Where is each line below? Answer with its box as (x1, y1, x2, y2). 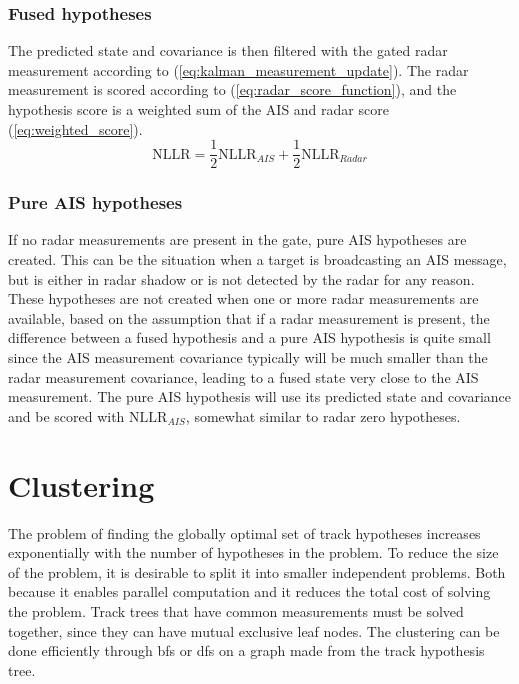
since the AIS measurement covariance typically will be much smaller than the (8, 347, 488, 368)
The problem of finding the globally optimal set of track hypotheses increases (8, 522, 481, 543)
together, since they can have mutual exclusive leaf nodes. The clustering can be (8, 620, 500, 641)
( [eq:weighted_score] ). (8, 118, 143, 139)
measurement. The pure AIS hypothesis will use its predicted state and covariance (8, 386, 512, 407)
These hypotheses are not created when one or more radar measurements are (8, 288, 479, 309)
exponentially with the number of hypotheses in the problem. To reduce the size (8, 542, 499, 563)
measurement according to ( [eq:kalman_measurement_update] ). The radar (8, 59, 469, 80)
